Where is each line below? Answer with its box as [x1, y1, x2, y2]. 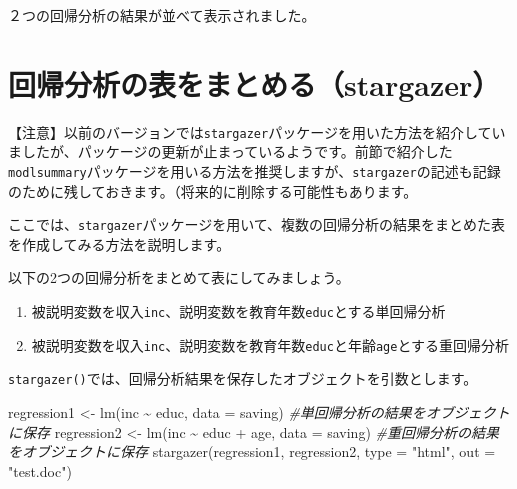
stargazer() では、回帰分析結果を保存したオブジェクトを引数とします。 [8, 368, 478, 389]
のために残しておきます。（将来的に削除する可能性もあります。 [8, 180, 418, 201]
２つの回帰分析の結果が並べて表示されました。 [8, 5, 316, 25]
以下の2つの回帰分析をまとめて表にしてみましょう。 [8, 267, 350, 288]
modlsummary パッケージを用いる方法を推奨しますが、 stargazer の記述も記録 [8, 160, 501, 181]
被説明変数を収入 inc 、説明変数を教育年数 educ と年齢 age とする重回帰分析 [31, 334, 509, 355]
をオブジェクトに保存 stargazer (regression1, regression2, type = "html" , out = [8, 441, 496, 462]
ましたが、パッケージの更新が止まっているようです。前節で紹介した [8, 141, 453, 162]
